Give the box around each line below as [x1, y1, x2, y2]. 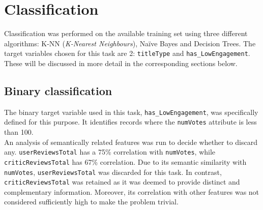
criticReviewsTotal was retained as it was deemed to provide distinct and [4, 176, 240, 187]
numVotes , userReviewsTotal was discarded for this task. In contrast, [4, 166, 222, 177]
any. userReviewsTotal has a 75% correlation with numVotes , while [4, 146, 216, 157]
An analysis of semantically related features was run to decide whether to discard [4, 136, 258, 147]
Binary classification [4, 82, 112, 98]
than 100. [4, 127, 34, 137]
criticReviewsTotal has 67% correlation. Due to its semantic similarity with [4, 156, 247, 167]
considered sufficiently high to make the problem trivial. [4, 196, 179, 207]
